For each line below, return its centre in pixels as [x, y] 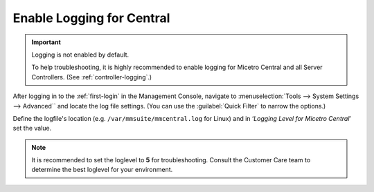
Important [46, 42]
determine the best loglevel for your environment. [102, 170]
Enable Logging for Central [91, 18]
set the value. [32, 128]
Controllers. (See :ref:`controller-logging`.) [92, 77]
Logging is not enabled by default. [80, 55]
